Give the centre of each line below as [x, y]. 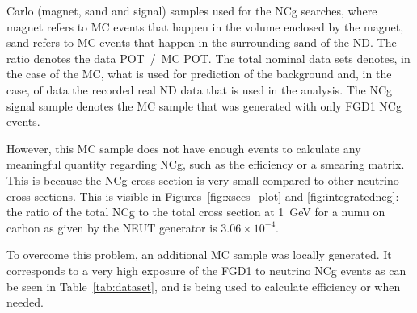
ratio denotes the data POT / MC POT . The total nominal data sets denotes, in [208, 58]
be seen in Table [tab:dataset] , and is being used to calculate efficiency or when [204, 286]
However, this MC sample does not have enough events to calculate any [184, 148]
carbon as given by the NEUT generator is [112, 227]
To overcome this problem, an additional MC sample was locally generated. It [199, 255]
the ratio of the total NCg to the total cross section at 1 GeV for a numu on [196, 212]
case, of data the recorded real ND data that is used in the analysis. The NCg [200, 89]
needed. [25, 302]
